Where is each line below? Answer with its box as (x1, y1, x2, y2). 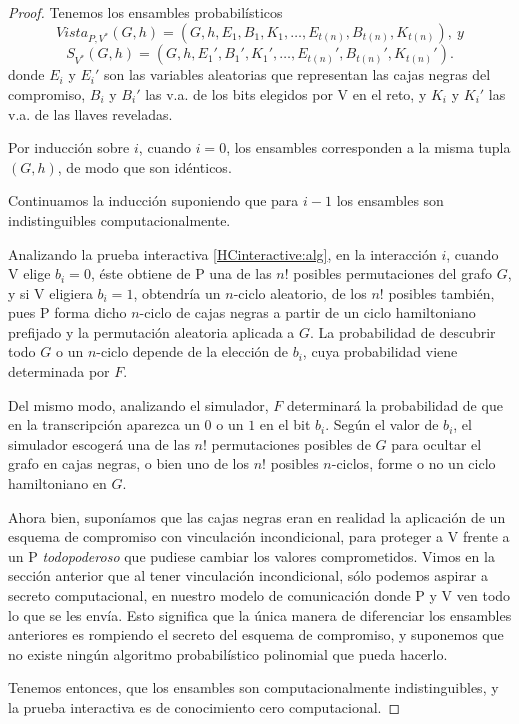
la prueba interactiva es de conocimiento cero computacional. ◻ (8, 696, 401, 717)
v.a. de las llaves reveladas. (8, 103, 173, 124)
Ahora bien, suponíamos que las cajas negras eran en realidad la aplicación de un (8, 506, 506, 527)
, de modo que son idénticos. (57, 156, 232, 177)
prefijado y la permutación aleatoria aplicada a (8, 321, 295, 342)
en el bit (259, 414, 311, 435)
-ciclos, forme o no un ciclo (331, 453, 496, 474)
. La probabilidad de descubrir (310, 321, 496, 342)
